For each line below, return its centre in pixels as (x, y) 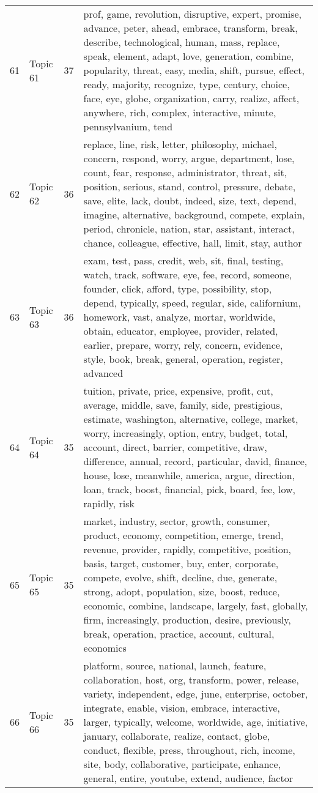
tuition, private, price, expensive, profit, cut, (178, 391)
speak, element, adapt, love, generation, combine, (189, 56)
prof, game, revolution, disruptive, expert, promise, (193, 14)
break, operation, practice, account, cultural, (179, 634)
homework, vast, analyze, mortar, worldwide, (179, 317)
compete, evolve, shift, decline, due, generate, (180, 577)
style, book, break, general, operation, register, (183, 359)
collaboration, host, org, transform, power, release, (191, 679)
